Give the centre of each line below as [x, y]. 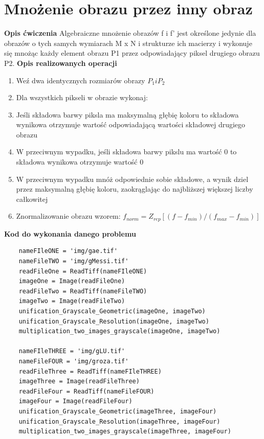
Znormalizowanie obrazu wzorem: [68, 216]
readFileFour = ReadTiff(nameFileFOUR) [86, 391]
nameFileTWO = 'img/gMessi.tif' [74, 261]
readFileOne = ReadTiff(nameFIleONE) [83, 271]
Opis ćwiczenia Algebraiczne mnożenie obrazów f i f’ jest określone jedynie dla [130, 33]
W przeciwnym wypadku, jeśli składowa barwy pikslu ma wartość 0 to [126, 152]
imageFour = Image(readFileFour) [75, 401]
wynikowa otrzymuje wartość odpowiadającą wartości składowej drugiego [131, 124]
